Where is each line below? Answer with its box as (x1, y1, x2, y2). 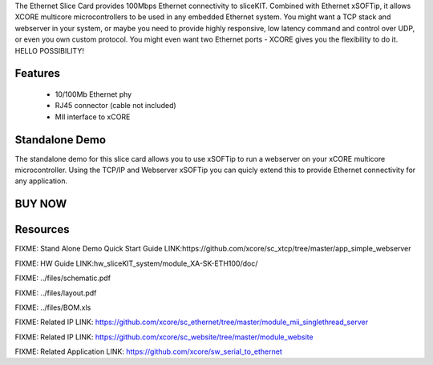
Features (14, 66, 60, 80)
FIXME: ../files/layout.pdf (14, 288, 97, 298)
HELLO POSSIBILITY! (14, 46, 84, 55)
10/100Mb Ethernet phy (55, 89, 132, 99)
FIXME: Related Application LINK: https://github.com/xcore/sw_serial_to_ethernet (14, 347, 282, 356)
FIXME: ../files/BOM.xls (14, 303, 91, 312)
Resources (14, 223, 70, 236)
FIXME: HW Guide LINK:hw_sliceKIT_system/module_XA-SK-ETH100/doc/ (14, 259, 258, 268)
